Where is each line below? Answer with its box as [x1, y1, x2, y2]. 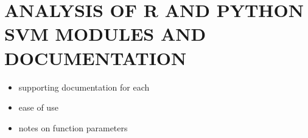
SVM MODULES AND [4, 21, 206, 46]
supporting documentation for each [18, 80, 150, 93]
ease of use [18, 101, 58, 114]
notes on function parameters [18, 121, 128, 134]
